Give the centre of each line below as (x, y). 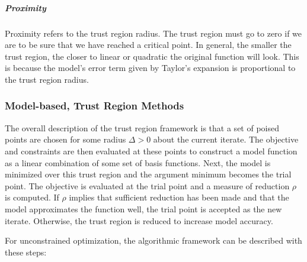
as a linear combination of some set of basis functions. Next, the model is (138, 162)
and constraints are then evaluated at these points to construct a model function (151, 151)
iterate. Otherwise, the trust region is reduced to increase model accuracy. (139, 220)
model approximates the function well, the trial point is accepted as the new (143, 208)
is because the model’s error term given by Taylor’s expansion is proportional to (150, 68)
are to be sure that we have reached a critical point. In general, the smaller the (148, 45)
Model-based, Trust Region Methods (95, 106)
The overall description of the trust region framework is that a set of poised (142, 127)
